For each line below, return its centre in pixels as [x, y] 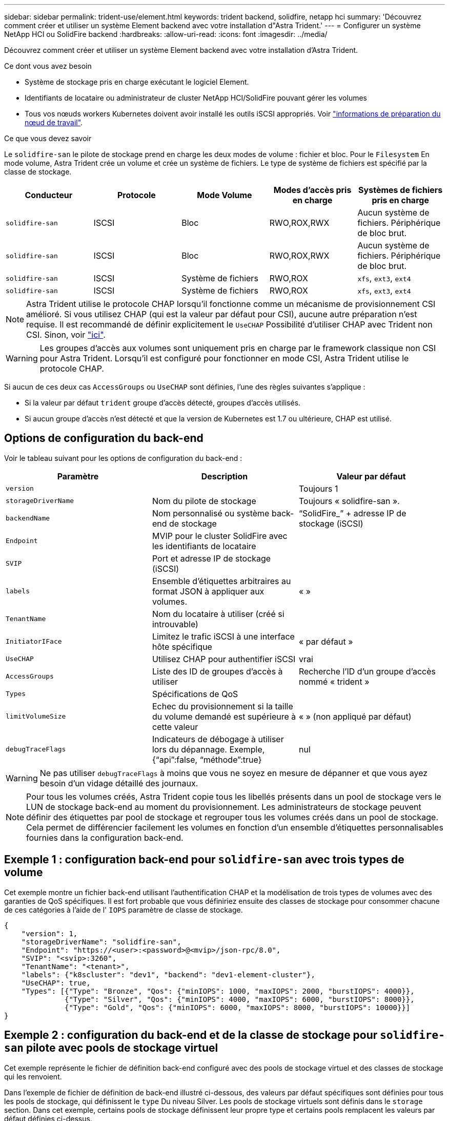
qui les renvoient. [33, 1076]
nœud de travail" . [54, 122]
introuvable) [175, 624]
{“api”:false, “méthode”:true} [207, 759]
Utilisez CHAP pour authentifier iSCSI [224, 659]
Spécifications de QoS [195, 694]
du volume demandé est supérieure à [224, 716]
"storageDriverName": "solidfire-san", [101, 942]
